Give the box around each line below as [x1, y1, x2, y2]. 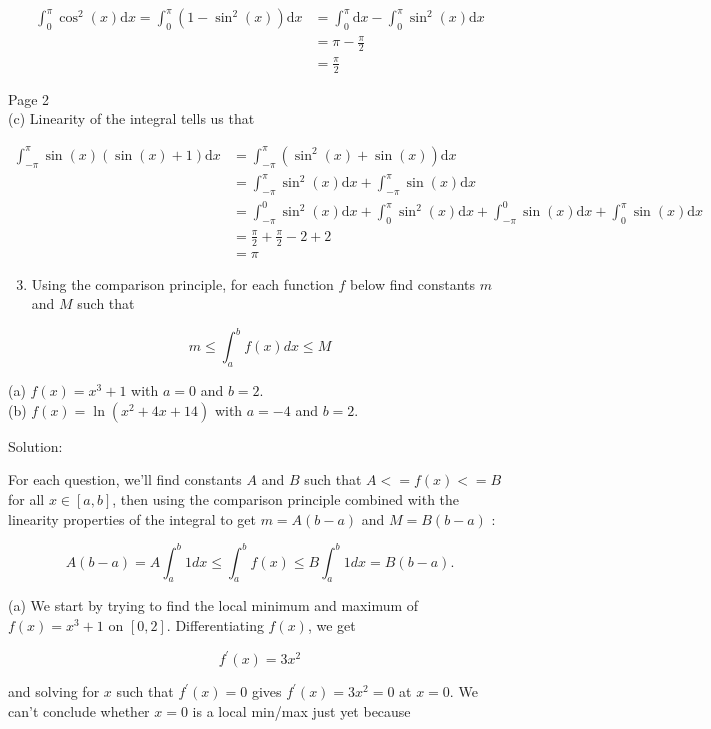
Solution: [8, 435, 63, 456]
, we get [307, 615, 356, 635]
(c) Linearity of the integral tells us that [8, 108, 255, 129]
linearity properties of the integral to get [8, 508, 256, 529]
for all [8, 488, 45, 509]
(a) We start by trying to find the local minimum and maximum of [8, 595, 419, 616]
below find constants [350, 273, 476, 294]
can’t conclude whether [8, 700, 150, 721]
